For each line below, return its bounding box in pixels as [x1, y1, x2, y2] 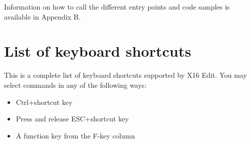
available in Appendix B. [4, 11, 81, 22]
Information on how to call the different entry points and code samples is [4, 2, 230, 12]
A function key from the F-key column [16, 130, 135, 140]
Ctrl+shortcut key [16, 96, 73, 107]
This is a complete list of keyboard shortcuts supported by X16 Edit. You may [4, 70, 247, 80]
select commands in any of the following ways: [4, 79, 147, 90]
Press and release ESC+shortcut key [16, 113, 129, 124]
